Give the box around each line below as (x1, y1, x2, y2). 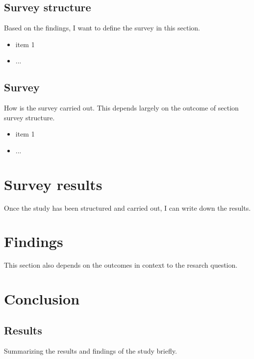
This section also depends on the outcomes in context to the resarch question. (4, 260, 238, 270)
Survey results (4, 174, 102, 194)
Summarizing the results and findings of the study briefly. (4, 345, 177, 356)
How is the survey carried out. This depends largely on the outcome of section (4, 103, 239, 113)
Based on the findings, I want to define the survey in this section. (4, 23, 200, 33)
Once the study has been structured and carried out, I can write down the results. (4, 202, 251, 213)
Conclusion (4, 289, 80, 309)
